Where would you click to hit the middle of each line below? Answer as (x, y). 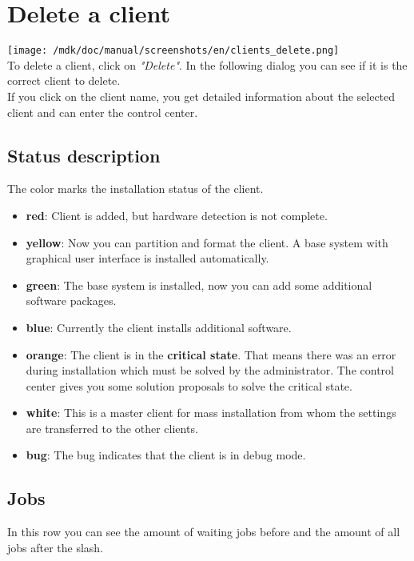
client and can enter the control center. (103, 112)
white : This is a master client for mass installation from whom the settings (211, 413)
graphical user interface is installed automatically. (147, 258)
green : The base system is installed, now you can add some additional (199, 285)
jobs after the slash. (56, 547)
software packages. (71, 301)
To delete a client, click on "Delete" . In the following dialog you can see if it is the (207, 64)
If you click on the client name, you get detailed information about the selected (201, 96)
